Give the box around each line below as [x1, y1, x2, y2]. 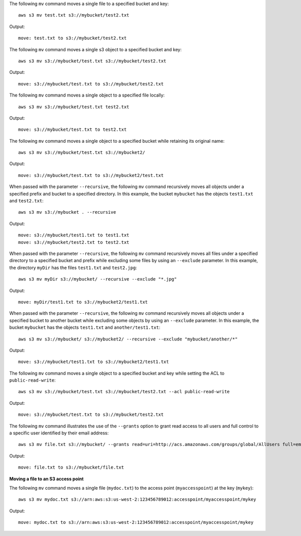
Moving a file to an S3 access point [9, 476, 84, 482]
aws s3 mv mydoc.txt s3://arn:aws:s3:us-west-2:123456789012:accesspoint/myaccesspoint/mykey [18, 497, 256, 502]
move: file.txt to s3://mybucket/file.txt [18, 465, 124, 470]
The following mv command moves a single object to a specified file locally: [9, 92, 165, 98]
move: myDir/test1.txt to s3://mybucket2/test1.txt [18, 299, 148, 305]
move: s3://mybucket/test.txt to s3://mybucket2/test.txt [18, 172, 164, 178]
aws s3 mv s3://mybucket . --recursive [18, 209, 116, 215]
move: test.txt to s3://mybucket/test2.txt [18, 35, 127, 41]
